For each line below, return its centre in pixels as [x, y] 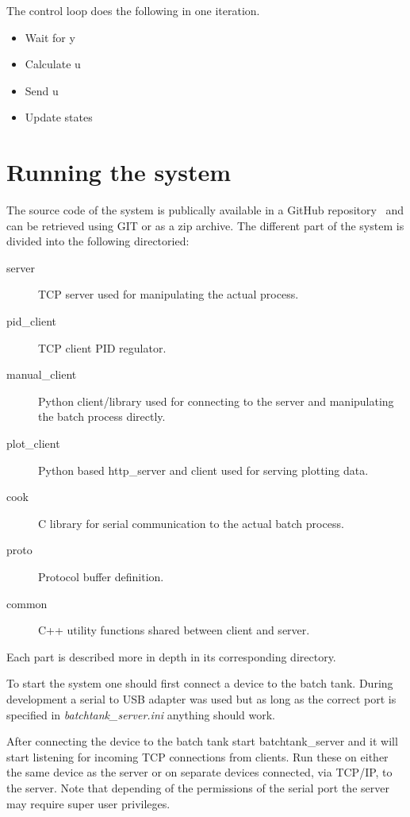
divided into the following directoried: [98, 241]
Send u [42, 90]
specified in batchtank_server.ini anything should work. [141, 714]
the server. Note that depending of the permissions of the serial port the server [198, 787]
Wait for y [50, 37]
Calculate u [53, 64]
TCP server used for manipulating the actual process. [169, 294]
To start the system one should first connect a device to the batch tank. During [200, 683]
